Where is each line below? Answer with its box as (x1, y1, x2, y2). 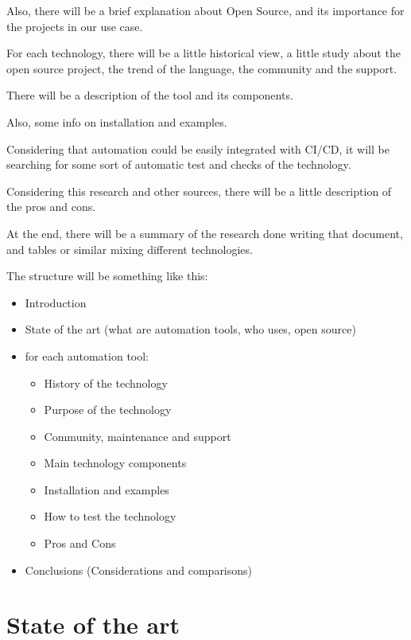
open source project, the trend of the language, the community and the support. (6, 60, 397, 76)
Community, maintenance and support (44, 427, 231, 444)
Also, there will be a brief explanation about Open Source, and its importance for (6, 2, 405, 18)
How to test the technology (44, 508, 176, 525)
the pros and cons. (6, 198, 96, 215)
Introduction (25, 294, 87, 310)
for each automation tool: (25, 347, 149, 364)
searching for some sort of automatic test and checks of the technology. (6, 156, 351, 173)
